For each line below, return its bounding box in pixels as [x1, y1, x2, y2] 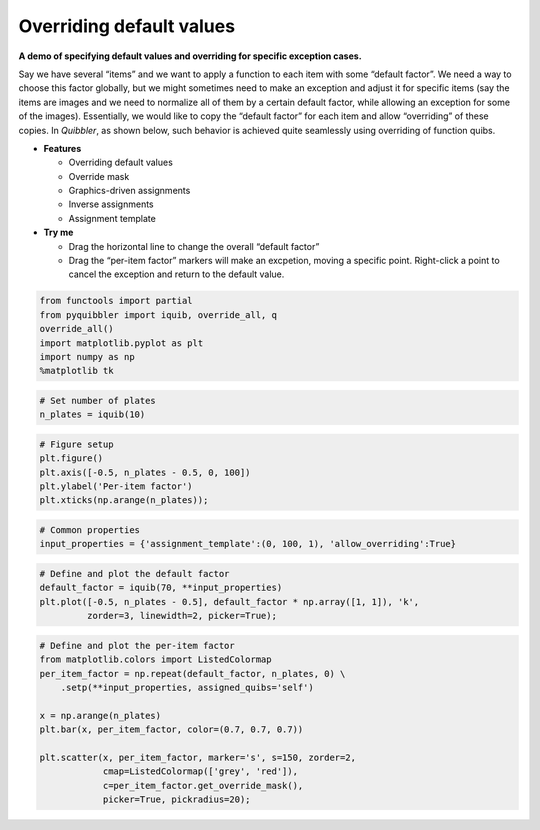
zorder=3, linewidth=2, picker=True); [86, 610, 277, 622]
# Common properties [39, 525, 140, 536]
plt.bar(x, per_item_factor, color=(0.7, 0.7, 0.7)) [39, 724, 304, 735]
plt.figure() [39, 453, 104, 464]
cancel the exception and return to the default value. [68, 268, 285, 280]
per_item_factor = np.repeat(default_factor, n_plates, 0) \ [39, 668, 346, 679]
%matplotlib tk [39, 365, 114, 377]
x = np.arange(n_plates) [39, 710, 162, 721]
